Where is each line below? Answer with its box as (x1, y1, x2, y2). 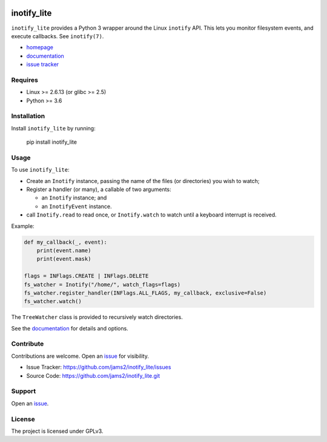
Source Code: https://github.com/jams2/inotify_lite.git (26, 372, 160, 379)
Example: (11, 222, 35, 230)
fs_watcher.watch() (24, 298, 82, 305)
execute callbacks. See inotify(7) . (11, 32, 104, 39)
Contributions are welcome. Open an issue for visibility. (11, 352, 150, 360)
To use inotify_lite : (11, 166, 70, 173)
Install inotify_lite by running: (11, 124, 96, 132)
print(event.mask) (36, 255, 91, 263)
